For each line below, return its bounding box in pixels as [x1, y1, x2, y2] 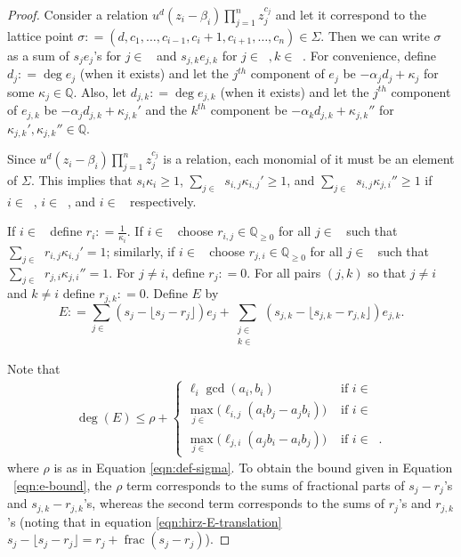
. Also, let [73, 82, 126, 101]
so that [368, 262, 407, 281]
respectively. [130, 191, 197, 210]
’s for [93, 45, 122, 64]
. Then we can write [320, 26, 430, 44]
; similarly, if [106, 241, 175, 260]
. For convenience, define [303, 45, 437, 64]
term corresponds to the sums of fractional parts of [126, 475, 405, 494]
